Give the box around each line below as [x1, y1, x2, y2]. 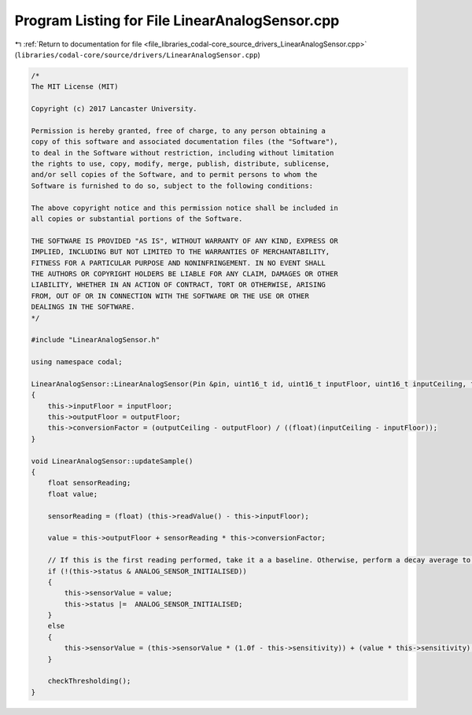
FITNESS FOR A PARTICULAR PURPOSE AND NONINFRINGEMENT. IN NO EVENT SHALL [31, 258, 326, 267]
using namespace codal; [31, 358, 124, 367]
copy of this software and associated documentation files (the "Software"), [31, 138, 338, 146]
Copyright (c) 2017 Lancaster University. [31, 105, 197, 113]
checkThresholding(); [47, 676, 131, 686]
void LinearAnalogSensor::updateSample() [31, 456, 194, 466]
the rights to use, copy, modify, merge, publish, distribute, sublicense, [31, 160, 330, 168]
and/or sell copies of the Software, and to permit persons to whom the [31, 170, 318, 179]
